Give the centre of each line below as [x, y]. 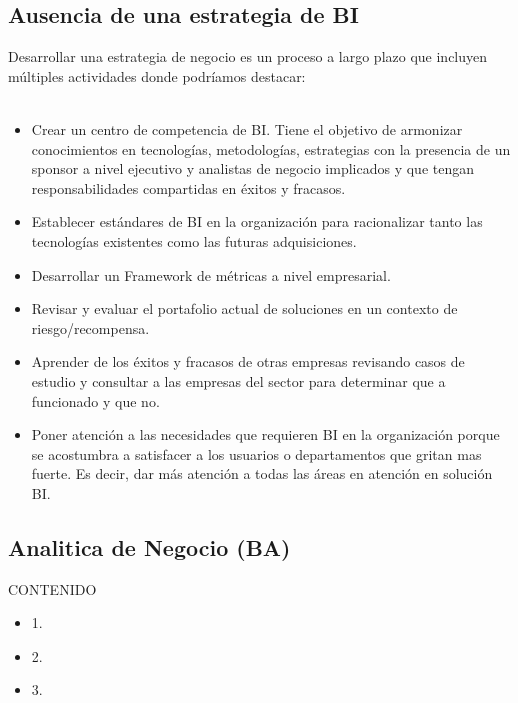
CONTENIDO [52, 588]
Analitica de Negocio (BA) [149, 546]
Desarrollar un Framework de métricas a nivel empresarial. [211, 274]
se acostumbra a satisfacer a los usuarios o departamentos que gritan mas [256, 453]
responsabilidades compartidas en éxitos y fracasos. [188, 187]
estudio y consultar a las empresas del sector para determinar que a [238, 380]
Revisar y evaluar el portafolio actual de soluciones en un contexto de [244, 308]
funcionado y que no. [95, 400]
